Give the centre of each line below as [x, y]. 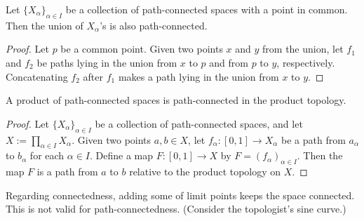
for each [47, 155]
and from [229, 62]
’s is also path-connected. [154, 25]
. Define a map [122, 155]
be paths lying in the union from [107, 62]
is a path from [67, 172]
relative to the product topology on [205, 172]
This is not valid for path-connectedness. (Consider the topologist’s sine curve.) [176, 209]
